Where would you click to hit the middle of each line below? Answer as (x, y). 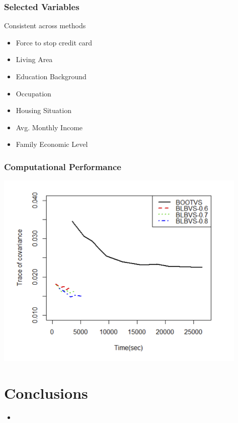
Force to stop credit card (54, 42)
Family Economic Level (52, 144)
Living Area (34, 59)
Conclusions (46, 392)
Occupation (33, 93)
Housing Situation (44, 110)
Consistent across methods (45, 25)
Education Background (51, 76)
